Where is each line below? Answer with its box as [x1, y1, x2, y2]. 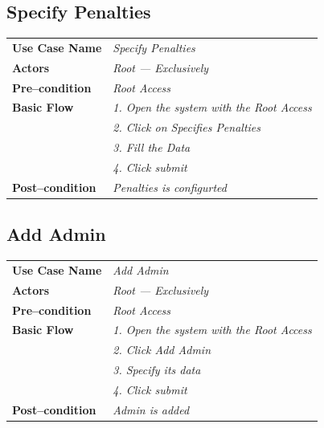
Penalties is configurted [113, 178, 227, 195]
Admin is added [113, 401, 190, 418]
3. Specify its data [113, 361, 201, 378]
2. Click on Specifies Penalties [113, 119, 261, 136]
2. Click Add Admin [113, 341, 211, 358]
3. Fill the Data [113, 139, 191, 156]
